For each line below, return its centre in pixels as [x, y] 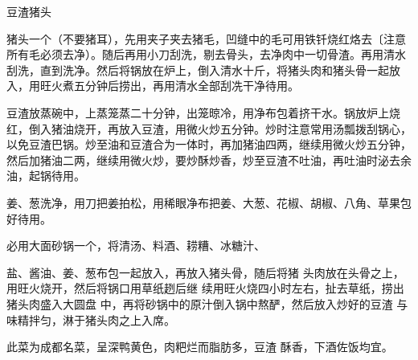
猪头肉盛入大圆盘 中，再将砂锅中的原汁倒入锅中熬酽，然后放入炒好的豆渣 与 [207, 303]
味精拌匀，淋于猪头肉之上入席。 [91, 319]
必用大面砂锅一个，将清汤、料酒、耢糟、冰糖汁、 [136, 245]
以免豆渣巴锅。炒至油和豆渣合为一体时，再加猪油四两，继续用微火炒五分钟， [209, 144]
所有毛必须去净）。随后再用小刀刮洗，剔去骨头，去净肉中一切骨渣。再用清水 [206, 54]
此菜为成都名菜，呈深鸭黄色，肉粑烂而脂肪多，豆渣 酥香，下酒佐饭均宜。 [200, 347]
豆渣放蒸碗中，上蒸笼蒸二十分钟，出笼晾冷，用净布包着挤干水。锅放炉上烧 [203, 112]
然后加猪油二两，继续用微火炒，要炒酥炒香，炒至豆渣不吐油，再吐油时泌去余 [209, 160]
